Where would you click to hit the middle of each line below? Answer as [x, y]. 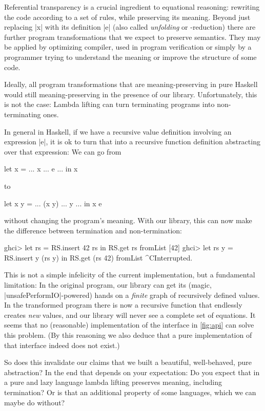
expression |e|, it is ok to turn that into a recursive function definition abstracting [132, 142]
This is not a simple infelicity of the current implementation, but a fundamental [130, 275]
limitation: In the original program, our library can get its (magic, [108, 285]
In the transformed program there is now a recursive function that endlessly [123, 305]
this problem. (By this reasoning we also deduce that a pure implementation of [128, 335]
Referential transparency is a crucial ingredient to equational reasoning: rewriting [132, 7]
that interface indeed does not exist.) [62, 345]
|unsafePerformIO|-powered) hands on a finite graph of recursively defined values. [132, 295]
